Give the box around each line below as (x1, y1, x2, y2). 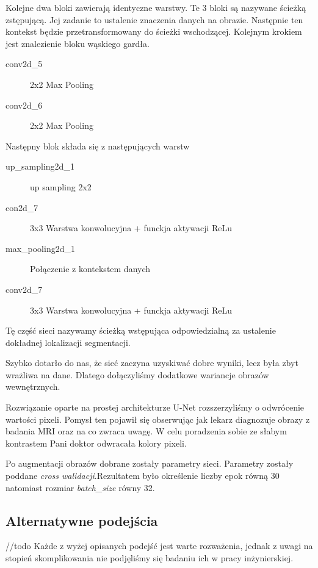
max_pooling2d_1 (5, 242, 75, 254)
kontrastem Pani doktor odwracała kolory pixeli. (5, 436, 187, 449)
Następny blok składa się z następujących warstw (5, 139, 190, 152)
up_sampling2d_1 (5, 160, 74, 173)
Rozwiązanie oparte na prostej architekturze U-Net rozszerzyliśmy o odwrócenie (5, 401, 305, 414)
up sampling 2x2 (30, 180, 92, 193)
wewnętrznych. (5, 380, 60, 393)
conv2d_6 (5, 98, 43, 111)
